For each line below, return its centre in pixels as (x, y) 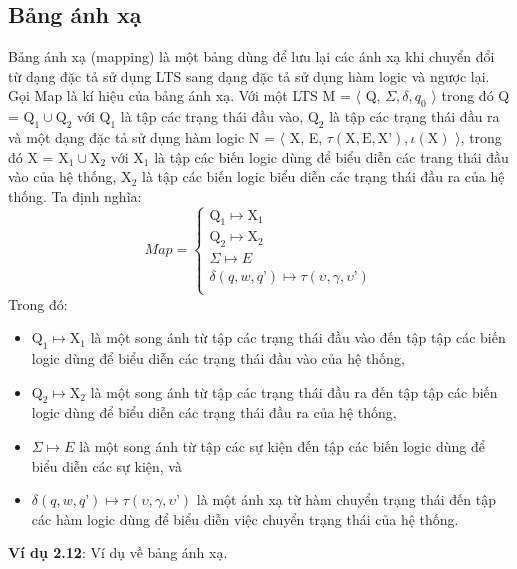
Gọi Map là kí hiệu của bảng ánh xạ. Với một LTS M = (179, 95)
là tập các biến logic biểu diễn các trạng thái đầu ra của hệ (323, 176)
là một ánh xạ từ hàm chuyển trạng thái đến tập (346, 499)
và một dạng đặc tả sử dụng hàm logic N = (141, 136)
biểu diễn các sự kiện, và (106, 465)
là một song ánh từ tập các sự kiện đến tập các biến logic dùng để (282, 445)
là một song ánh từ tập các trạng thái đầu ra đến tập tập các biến (294, 391)
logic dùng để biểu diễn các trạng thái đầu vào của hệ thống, (218, 357)
